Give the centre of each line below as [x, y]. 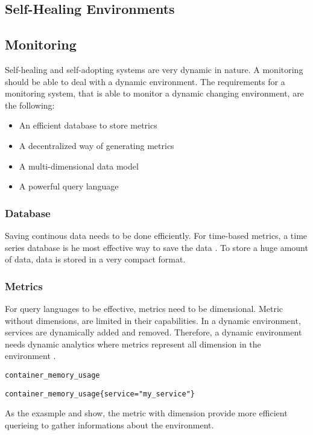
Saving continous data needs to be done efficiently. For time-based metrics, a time [156, 235]
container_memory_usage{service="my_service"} [100, 394]
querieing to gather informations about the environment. [109, 424]
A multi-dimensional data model [79, 166]
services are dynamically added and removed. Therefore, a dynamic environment [153, 332]
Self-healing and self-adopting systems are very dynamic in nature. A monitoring [154, 69]
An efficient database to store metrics [88, 125]
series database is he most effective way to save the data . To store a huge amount [156, 247]
